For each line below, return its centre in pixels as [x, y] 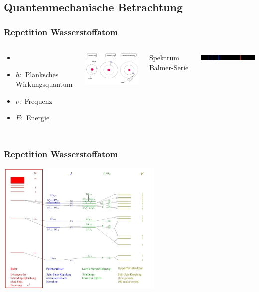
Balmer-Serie [169, 67]
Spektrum [164, 57]
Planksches [42, 74]
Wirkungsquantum [44, 84]
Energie [38, 118]
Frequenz [38, 101]
